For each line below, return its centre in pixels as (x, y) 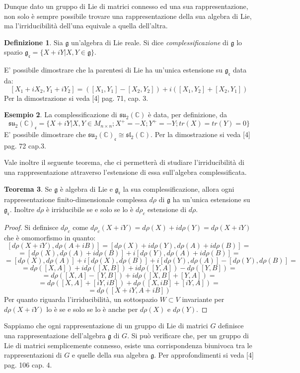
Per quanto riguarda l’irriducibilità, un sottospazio (81, 299)
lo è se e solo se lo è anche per (92, 309)
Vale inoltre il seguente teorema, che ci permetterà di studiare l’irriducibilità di (124, 162)
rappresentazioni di (33, 355)
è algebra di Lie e (86, 188)
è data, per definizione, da (188, 114)
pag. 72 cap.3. (25, 145)
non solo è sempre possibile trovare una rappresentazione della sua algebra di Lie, (128, 16)
